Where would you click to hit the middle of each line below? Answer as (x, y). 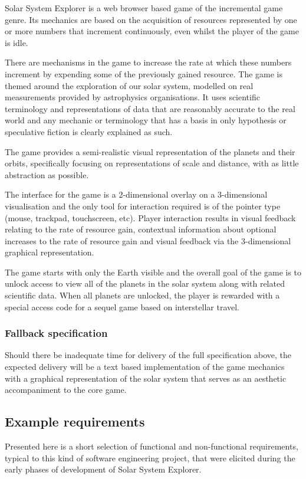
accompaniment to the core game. (66, 390)
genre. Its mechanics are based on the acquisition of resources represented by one (151, 19)
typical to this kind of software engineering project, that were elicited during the (150, 457)
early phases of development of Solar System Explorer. (103, 469)
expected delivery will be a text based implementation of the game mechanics (145, 367)
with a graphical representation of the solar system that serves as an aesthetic (146, 378)
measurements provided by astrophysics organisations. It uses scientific (132, 97)
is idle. (17, 42)
